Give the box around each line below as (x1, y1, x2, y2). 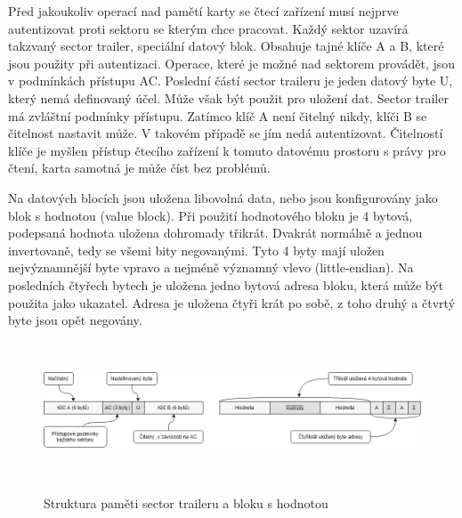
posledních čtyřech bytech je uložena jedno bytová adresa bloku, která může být (8, 275, 444, 294)
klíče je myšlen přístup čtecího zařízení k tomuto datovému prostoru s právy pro (8, 141, 446, 159)
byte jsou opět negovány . (8, 311, 142, 329)
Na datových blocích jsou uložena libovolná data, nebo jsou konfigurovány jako (8, 188, 438, 206)
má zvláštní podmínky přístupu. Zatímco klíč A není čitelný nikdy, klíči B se (8, 106, 427, 125)
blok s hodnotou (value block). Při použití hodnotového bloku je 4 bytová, (8, 206, 413, 224)
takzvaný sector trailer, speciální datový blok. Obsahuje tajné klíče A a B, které (8, 36, 444, 55)
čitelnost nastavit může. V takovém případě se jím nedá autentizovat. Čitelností (8, 124, 443, 142)
